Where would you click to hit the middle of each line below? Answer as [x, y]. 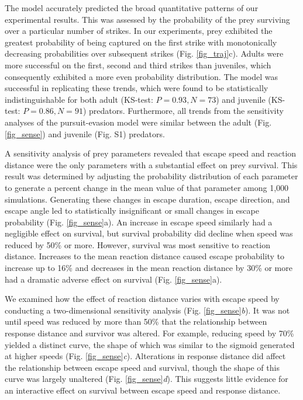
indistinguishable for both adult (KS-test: [79, 99]
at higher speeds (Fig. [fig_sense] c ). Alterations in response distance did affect [145, 356]
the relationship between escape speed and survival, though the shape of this [142, 367]
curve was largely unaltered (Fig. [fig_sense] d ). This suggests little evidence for [147, 379]
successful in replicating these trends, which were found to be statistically [137, 88]
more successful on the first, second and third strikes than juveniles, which [138, 65]
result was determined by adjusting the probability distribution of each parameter [151, 176]
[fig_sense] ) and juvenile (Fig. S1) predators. [85, 133]
